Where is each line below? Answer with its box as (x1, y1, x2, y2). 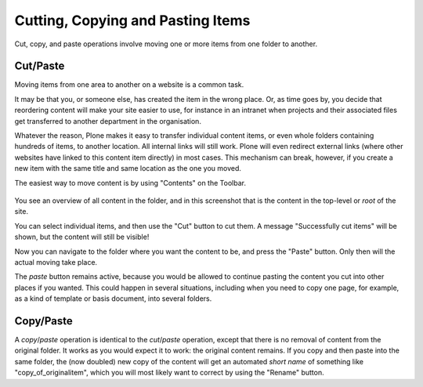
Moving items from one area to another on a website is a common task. (14, 80, 244, 89)
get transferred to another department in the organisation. (14, 116, 201, 125)
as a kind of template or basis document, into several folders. (14, 294, 212, 303)
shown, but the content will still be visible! (14, 232, 150, 242)
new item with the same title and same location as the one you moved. (14, 164, 242, 173)
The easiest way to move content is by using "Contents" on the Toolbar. (14, 178, 247, 187)
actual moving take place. (14, 257, 98, 266)
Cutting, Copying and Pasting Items (14, 12, 251, 29)
